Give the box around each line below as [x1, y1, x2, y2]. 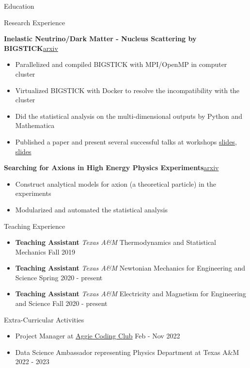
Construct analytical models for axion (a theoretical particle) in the [15, 178, 216, 189]
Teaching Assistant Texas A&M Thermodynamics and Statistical [15, 237, 217, 247]
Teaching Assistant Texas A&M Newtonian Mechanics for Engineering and [15, 263, 246, 273]
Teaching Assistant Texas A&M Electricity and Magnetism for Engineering [15, 288, 246, 299]
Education [4, 1, 34, 11]
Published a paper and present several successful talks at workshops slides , [15, 136, 237, 146]
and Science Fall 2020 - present [15, 298, 108, 308]
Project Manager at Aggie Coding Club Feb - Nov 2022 [15, 331, 180, 341]
